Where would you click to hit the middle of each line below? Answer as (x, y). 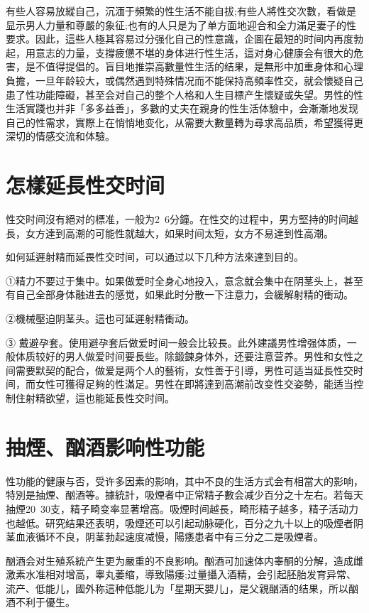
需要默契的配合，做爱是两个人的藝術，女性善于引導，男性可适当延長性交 (184, 370)
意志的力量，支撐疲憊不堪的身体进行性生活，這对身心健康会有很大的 (194, 52)
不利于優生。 (45, 602)
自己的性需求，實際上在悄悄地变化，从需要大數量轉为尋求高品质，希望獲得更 (184, 122)
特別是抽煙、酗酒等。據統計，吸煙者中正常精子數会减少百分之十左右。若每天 (184, 495)
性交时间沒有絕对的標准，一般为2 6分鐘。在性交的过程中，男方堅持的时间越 (182, 219)
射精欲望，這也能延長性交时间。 (100, 398)
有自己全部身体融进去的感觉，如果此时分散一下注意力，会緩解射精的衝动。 (180, 294)
